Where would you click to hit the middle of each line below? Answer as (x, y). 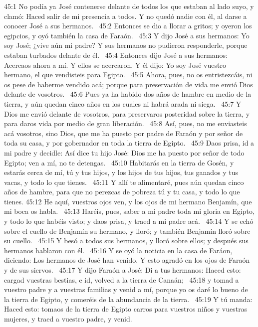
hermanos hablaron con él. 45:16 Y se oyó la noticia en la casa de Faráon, (118, 250)
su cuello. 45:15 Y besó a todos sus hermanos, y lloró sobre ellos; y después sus (126, 241)
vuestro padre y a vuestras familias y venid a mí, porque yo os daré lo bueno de (126, 289)
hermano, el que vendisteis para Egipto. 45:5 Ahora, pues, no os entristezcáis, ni (128, 75)
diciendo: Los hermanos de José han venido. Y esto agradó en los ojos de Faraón (127, 260)
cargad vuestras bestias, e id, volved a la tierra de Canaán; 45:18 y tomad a (122, 279)
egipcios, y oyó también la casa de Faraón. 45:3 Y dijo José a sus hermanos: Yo (127, 35)
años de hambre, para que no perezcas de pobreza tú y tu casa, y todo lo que (122, 192)
